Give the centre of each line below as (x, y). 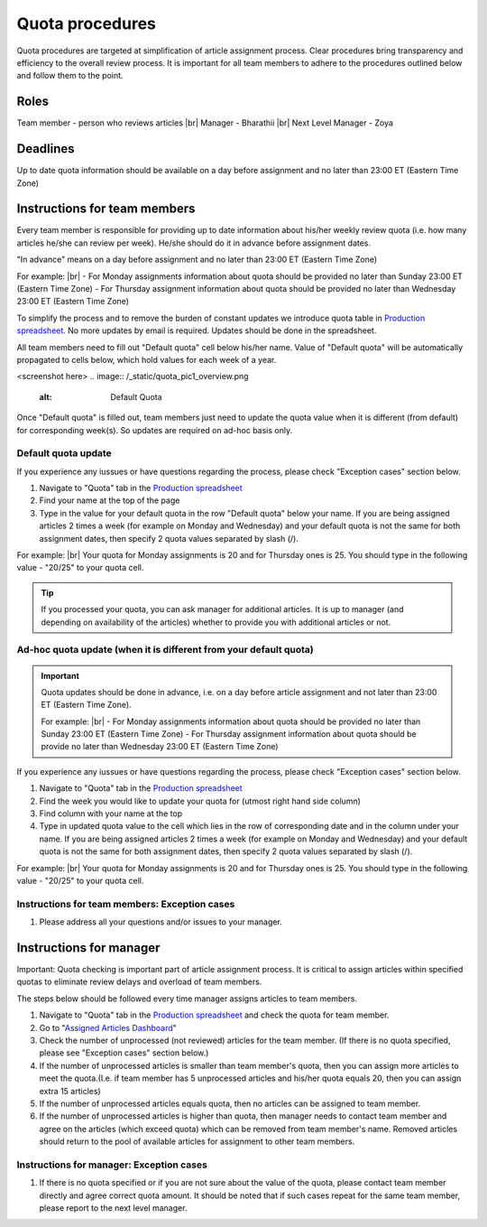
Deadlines (46, 149)
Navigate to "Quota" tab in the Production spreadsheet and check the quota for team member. (214, 1015)
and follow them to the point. (70, 76)
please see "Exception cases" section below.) (124, 1053)
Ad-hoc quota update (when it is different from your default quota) (165, 650)
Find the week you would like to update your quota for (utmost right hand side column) (200, 801)
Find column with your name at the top (111, 813)
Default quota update (64, 453)
